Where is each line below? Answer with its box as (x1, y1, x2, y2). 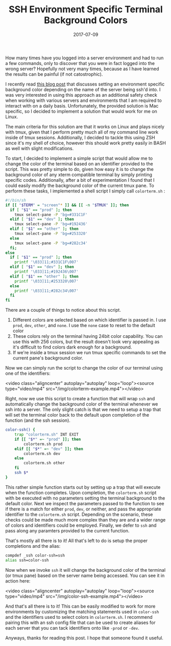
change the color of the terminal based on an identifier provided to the (5, 160, 153, 167)
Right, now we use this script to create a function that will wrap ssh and (5, 396, 155, 402)
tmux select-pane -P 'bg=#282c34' (14, 241, 88, 246)
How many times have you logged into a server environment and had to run (5, 55, 164, 61)
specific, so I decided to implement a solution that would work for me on (5, 108, 157, 114)
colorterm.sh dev (23, 451, 60, 456)
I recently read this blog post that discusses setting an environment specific (5, 81, 165, 87)
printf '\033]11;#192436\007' (14, 269, 79, 274)
